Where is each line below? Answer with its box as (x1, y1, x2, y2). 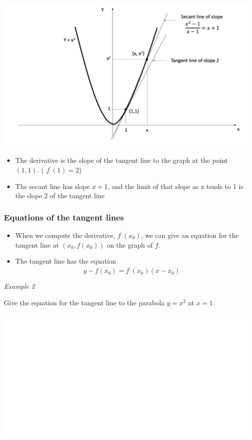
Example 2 (4, 281, 35, 291)
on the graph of (107, 239, 153, 250)
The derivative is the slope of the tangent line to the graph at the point (15, 155, 228, 165)
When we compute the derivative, (15, 230, 115, 240)
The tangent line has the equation (15, 256, 116, 266)
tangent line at (15, 239, 59, 250)
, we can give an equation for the (141, 230, 239, 240)
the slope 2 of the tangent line (15, 190, 105, 201)
